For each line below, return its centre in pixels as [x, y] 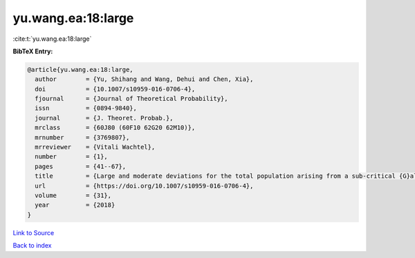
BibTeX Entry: [33, 51]
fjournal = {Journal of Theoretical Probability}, [131, 99]
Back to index [32, 246]
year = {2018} [75, 205]
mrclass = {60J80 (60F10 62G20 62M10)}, [115, 128]
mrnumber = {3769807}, [82, 137]
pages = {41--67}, [81, 166]
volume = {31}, [73, 195]
